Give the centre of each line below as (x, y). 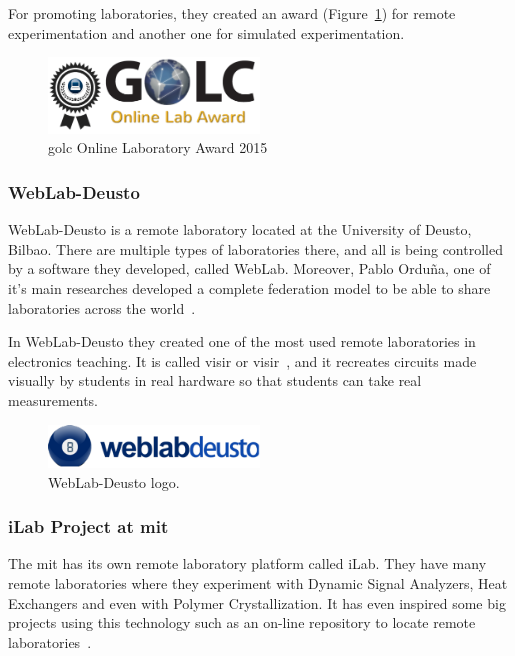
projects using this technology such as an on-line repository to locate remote (242, 622)
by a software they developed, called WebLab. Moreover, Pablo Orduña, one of (249, 268)
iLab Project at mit (88, 526)
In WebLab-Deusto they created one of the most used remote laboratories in (242, 341)
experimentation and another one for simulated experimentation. (206, 32)
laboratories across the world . (102, 307)
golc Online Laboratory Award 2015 (158, 147)
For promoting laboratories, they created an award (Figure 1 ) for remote (232, 13)
